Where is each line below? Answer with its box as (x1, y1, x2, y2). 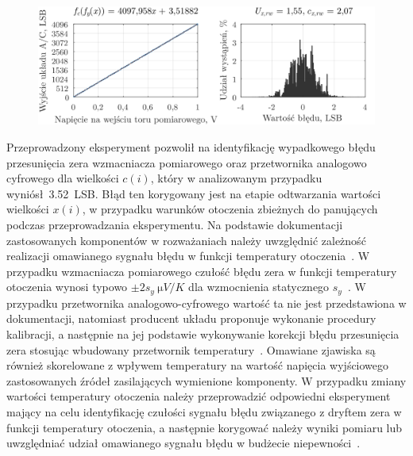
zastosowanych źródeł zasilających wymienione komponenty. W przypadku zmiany (6, 372, 407, 389)
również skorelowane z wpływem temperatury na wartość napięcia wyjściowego (6, 357, 389, 374)
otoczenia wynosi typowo (6, 278, 128, 295)
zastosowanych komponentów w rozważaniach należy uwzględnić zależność (6, 232, 366, 248)
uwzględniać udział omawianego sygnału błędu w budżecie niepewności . (6, 435, 361, 451)
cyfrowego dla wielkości (6, 170, 119, 186)
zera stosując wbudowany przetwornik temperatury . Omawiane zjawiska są (6, 341, 376, 358)
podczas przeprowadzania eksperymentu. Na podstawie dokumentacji (6, 217, 343, 233)
